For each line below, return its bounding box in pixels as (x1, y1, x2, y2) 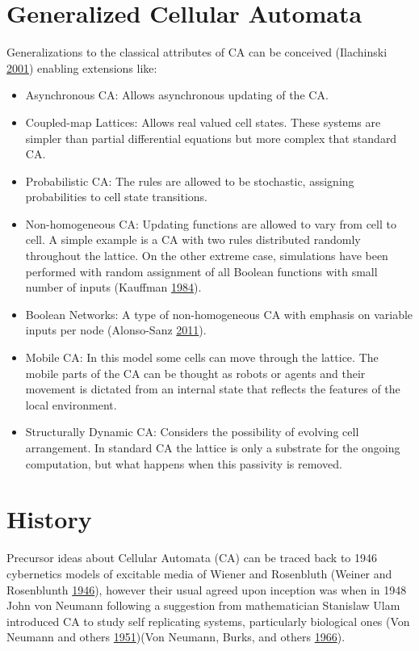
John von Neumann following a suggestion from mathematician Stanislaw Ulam (6, 597, 400, 614)
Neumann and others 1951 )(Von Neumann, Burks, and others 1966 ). (6, 628, 346, 645)
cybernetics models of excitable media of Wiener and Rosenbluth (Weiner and (6, 565, 392, 582)
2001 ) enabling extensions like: (6, 59, 157, 76)
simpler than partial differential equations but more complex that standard (25, 129, 397, 146)
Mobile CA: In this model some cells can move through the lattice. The (25, 349, 379, 366)
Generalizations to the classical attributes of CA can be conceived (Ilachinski (6, 44, 388, 61)
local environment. (25, 396, 117, 413)
